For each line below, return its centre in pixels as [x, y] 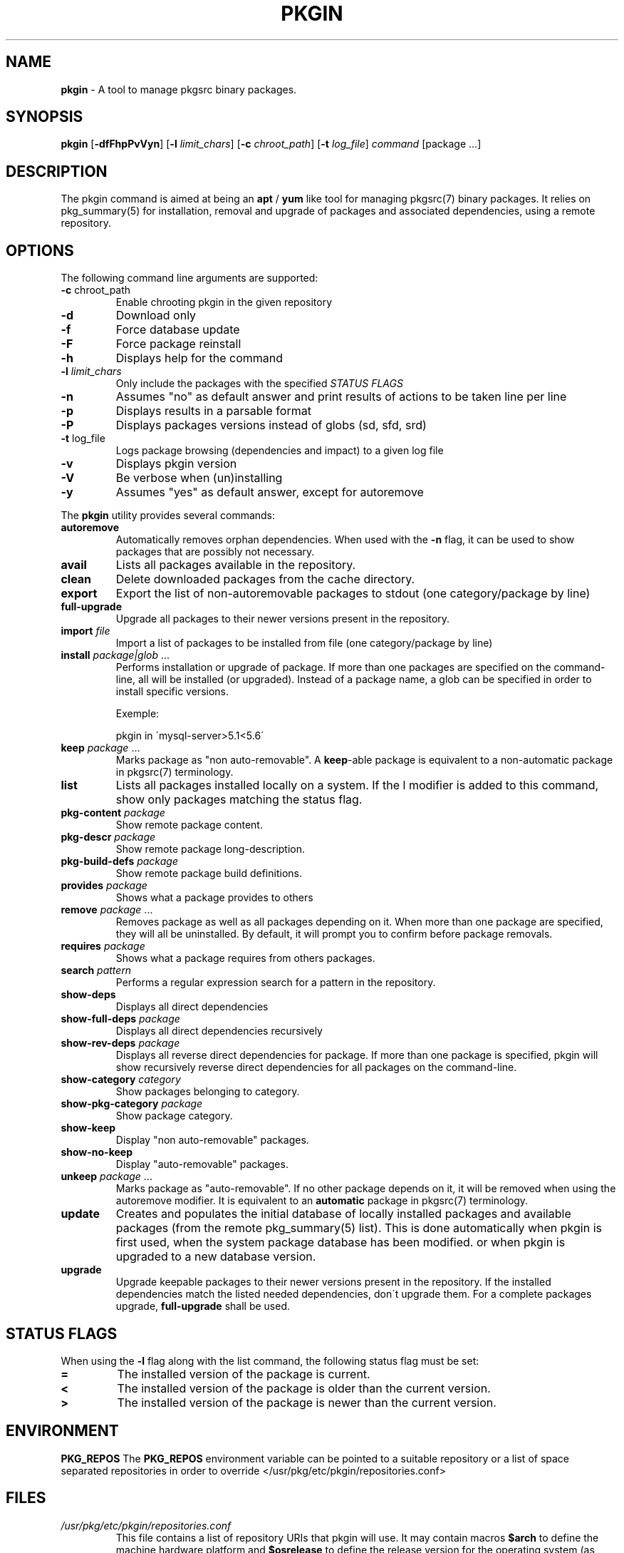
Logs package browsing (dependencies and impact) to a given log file [280, 451]
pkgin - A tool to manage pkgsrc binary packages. [179, 89]
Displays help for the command [199, 358]
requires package [103, 946]
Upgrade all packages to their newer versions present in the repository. [283, 619]
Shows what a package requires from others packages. [245, 958]
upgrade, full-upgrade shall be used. [203, 1306]
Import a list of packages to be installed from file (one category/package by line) [304, 643]
